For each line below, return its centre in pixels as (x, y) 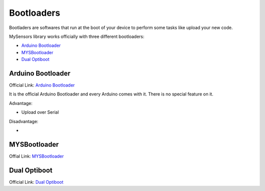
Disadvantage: (24, 121)
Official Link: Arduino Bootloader (42, 85)
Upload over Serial (40, 112)
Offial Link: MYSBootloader (36, 156)
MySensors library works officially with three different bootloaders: (77, 36)
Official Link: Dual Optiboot (36, 182)
